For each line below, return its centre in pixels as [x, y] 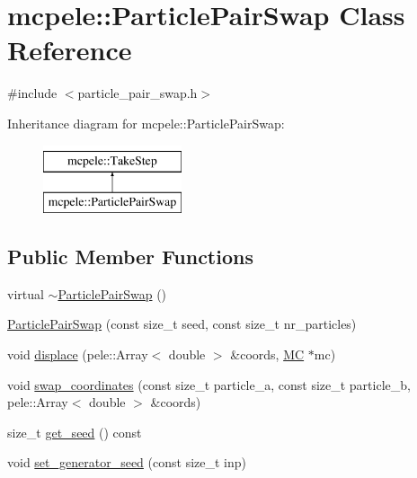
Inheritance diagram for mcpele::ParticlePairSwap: [146, 123]
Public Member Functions [130, 257]
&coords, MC [267, 354]
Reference [70, 50]
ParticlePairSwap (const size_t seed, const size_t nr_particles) [182, 324]
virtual [26, 293]
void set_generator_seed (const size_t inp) [127, 462]
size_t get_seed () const [75, 432]
